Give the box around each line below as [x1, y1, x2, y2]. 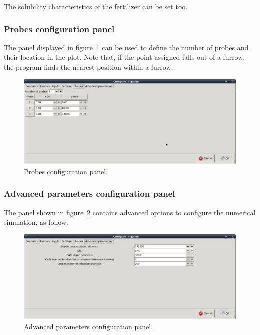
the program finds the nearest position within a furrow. [4, 62, 173, 72]
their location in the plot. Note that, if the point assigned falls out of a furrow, [4, 52, 245, 62]
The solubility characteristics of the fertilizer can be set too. [4, 1, 188, 11]
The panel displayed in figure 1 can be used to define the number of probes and [4, 42, 249, 52]
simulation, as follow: [4, 217, 68, 227]
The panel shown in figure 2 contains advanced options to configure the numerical [4, 207, 256, 217]
